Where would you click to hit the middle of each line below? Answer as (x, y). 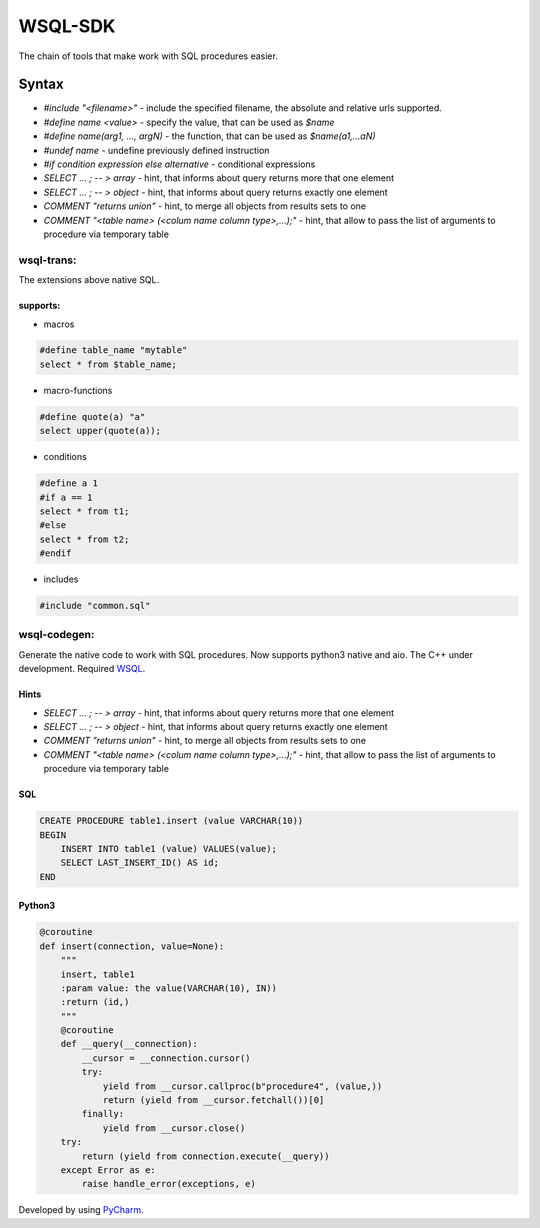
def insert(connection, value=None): (132, 946)
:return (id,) (95, 1002)
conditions (65, 457)
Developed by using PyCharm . (81, 1210)
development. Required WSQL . (82, 669)
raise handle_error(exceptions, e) (169, 1184)
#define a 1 (69, 483)
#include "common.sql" (95, 606)
